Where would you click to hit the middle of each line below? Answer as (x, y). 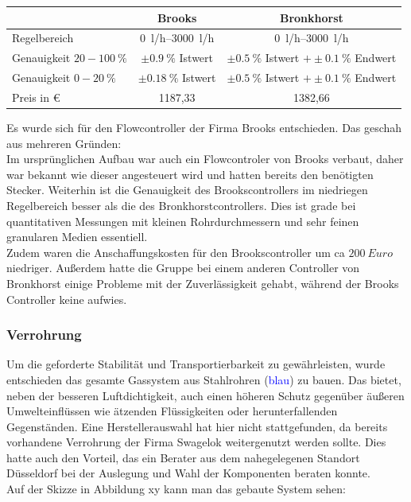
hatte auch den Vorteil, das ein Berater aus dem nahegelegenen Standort (183, 457)
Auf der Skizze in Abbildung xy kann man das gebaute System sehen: (176, 489)
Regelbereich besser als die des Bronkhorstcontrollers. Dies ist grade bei (181, 205)
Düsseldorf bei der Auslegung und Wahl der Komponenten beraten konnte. (188, 473)
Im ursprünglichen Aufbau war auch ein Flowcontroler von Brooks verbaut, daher (205, 159)
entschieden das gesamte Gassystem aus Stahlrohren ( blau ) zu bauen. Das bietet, (204, 379)
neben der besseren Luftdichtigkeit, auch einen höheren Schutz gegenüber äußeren (205, 395)
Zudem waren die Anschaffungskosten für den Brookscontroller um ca (176, 252)
